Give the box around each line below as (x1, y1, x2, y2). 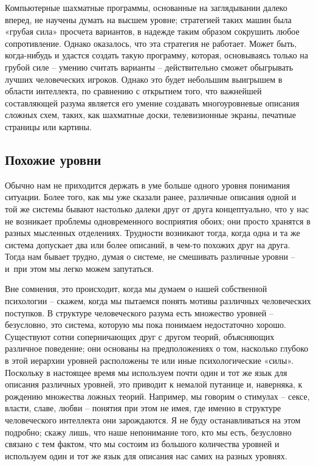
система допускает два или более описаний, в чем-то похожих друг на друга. (5, 238, 290, 251)
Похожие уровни (5, 150, 101, 169)
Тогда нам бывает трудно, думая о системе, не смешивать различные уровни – (5, 250, 295, 263)
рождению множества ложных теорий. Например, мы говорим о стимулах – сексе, (5, 389, 310, 402)
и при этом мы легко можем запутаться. (5, 262, 154, 274)
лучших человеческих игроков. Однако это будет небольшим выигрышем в (5, 72, 283, 85)
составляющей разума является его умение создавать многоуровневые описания (5, 96, 300, 109)
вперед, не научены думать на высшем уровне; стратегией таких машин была (5, 13, 292, 26)
